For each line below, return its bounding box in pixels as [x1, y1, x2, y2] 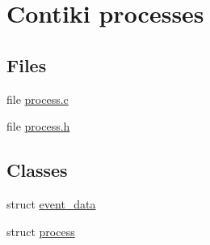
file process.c [6, 90, 69, 107]
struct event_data [6, 195, 96, 212]
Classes [6, 157, 68, 183]
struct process [6, 222, 75, 239]
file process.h [6, 118, 70, 135]
